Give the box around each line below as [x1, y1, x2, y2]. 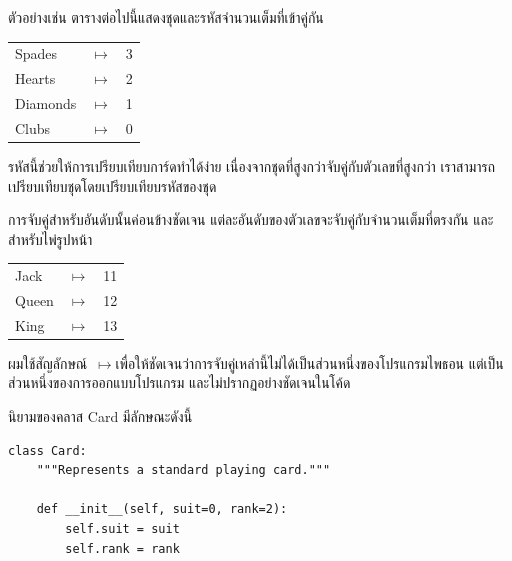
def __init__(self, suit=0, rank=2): [36, 502, 288, 517]
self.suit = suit [65, 522, 180, 537]
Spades [15, 43, 58, 64]
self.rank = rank [65, 541, 180, 556]
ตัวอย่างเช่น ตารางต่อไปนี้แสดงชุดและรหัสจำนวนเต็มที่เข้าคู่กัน [8, 7, 324, 27]
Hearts [15, 68, 56, 89]
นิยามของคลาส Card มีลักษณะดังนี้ [8, 406, 193, 427]
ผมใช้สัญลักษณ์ [8, 352, 88, 373]
